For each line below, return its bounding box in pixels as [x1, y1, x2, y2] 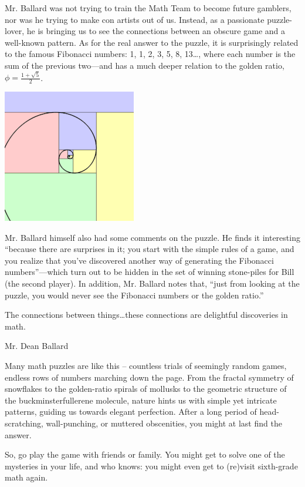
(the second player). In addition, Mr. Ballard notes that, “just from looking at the [5, 277, 300, 290]
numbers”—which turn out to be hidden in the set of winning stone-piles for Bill [5, 266, 294, 278]
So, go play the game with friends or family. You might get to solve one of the [5, 448, 285, 461]
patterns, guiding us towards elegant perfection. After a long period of [5, 405, 257, 418]
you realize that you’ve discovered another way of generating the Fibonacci [5, 254, 274, 266]
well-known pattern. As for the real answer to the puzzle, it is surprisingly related [5, 36, 299, 48]
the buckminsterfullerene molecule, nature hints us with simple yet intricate [5, 394, 277, 406]
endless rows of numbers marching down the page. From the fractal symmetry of [5, 371, 294, 383]
